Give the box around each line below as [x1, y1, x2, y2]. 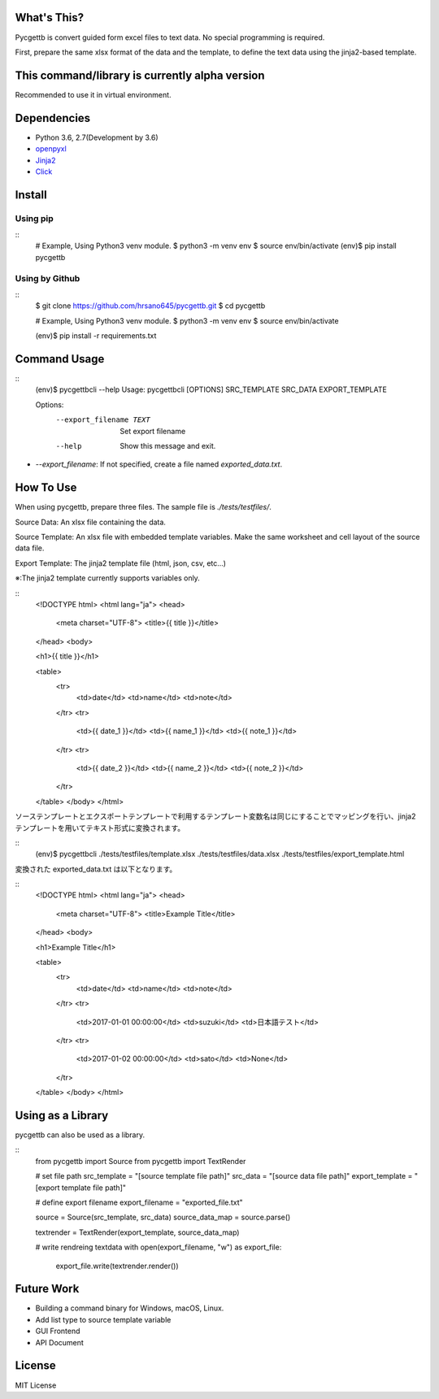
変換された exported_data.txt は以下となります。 [15, 864, 177, 874]
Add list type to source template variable [35, 1314, 172, 1324]
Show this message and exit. [120, 441, 216, 450]
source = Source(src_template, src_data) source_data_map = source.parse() [35, 1212, 291, 1223]
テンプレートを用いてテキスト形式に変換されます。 [15, 823, 185, 832]
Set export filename [120, 426, 186, 436]
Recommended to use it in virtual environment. [15, 89, 172, 99]
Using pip [15, 212, 54, 224]
